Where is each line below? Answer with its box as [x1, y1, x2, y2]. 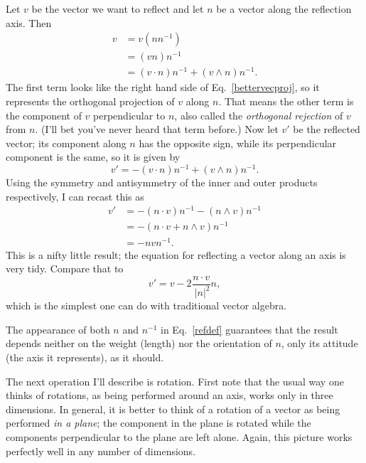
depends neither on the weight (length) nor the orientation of [6, 336, 272, 351]
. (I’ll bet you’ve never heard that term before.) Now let [35, 122, 279, 137]
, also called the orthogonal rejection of [174, 107, 343, 122]
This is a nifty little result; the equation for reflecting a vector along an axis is [6, 247, 346, 262]
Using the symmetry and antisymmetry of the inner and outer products [6, 175, 318, 190]
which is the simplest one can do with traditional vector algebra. [6, 298, 287, 313]
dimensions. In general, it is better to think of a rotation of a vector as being [6, 401, 340, 416]
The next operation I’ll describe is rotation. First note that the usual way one [6, 373, 344, 388]
